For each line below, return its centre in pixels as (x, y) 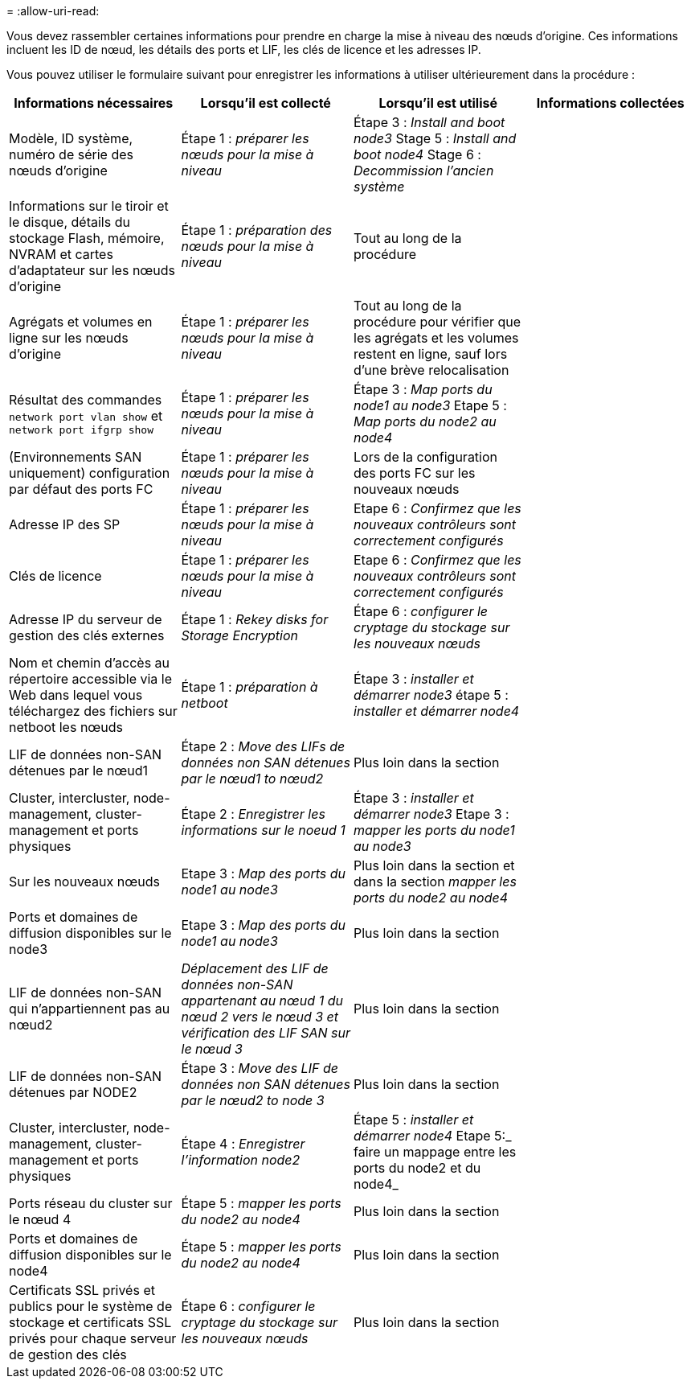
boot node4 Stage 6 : (417, 154)
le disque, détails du (70, 222)
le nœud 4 (40, 1219)
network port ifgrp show (82, 429)
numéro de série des (71, 154)
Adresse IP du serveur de (86, 619)
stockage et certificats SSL (90, 1322)
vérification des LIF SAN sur (266, 1033)
